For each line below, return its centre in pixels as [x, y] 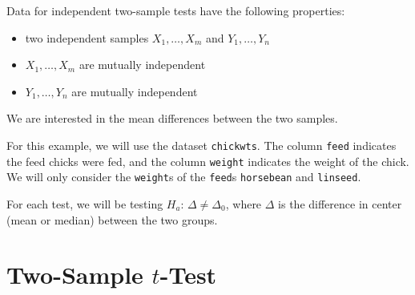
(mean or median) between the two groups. [112, 219]
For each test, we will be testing [85, 203]
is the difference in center [340, 203]
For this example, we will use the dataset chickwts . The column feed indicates [201, 145]
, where [244, 203]
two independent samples [87, 37]
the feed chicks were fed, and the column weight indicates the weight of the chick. [208, 161]
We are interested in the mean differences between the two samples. [172, 118]
